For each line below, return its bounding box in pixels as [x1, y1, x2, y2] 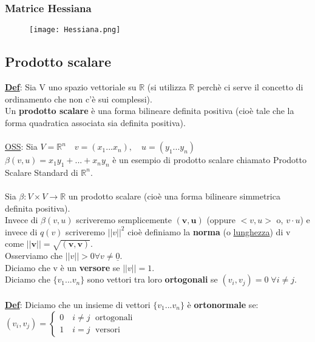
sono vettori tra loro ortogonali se [87, 273, 218, 286]
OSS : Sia [5, 140, 38, 153]
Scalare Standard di [5, 166, 78, 178]
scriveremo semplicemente [76, 213, 172, 226]
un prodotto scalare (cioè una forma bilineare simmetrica [68, 190, 280, 203]
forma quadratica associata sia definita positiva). [5, 116, 186, 129]
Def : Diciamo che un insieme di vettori [5, 298, 151, 310]
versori [95, 326, 120, 335]
